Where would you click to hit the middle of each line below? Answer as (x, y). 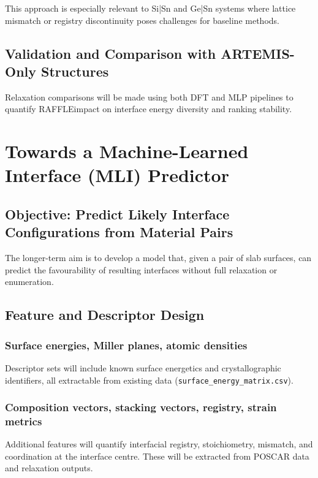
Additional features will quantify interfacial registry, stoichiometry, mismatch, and (159, 444)
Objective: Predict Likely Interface (117, 214)
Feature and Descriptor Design (105, 315)
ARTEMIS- (258, 53)
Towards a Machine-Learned (127, 151)
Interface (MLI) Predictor (117, 175)
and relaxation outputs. (49, 468)
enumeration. (29, 282)
